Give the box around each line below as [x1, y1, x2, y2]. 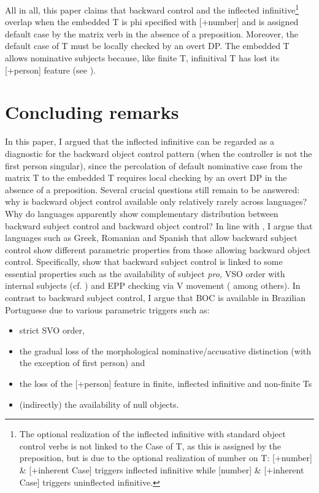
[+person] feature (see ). [5, 63, 96, 76]
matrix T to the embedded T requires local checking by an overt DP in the [5, 171, 287, 184]
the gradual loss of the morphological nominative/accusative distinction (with [19, 344, 312, 357]
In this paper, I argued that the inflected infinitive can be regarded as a [5, 135, 274, 148]
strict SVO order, [19, 324, 85, 337]
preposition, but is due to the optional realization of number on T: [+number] [19, 451, 312, 464]
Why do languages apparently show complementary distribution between [5, 207, 279, 220]
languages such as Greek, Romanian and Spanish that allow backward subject [5, 231, 298, 244]
